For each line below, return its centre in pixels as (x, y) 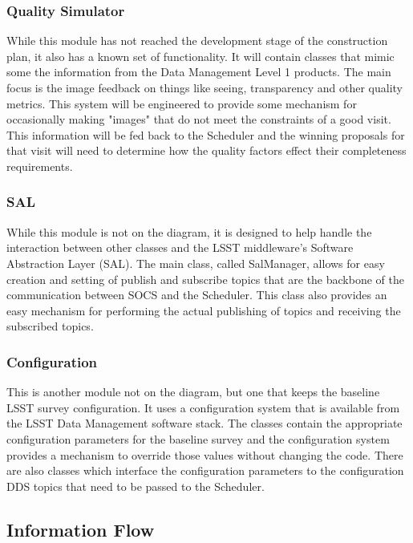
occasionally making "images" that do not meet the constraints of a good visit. (199, 119)
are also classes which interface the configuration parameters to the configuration (205, 470)
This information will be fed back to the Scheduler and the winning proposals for (206, 134)
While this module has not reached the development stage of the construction (197, 41)
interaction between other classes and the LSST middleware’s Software (180, 247)
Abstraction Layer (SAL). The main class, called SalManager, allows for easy (196, 263)
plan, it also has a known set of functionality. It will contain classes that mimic (200, 56)
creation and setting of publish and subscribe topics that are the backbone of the (205, 279)
